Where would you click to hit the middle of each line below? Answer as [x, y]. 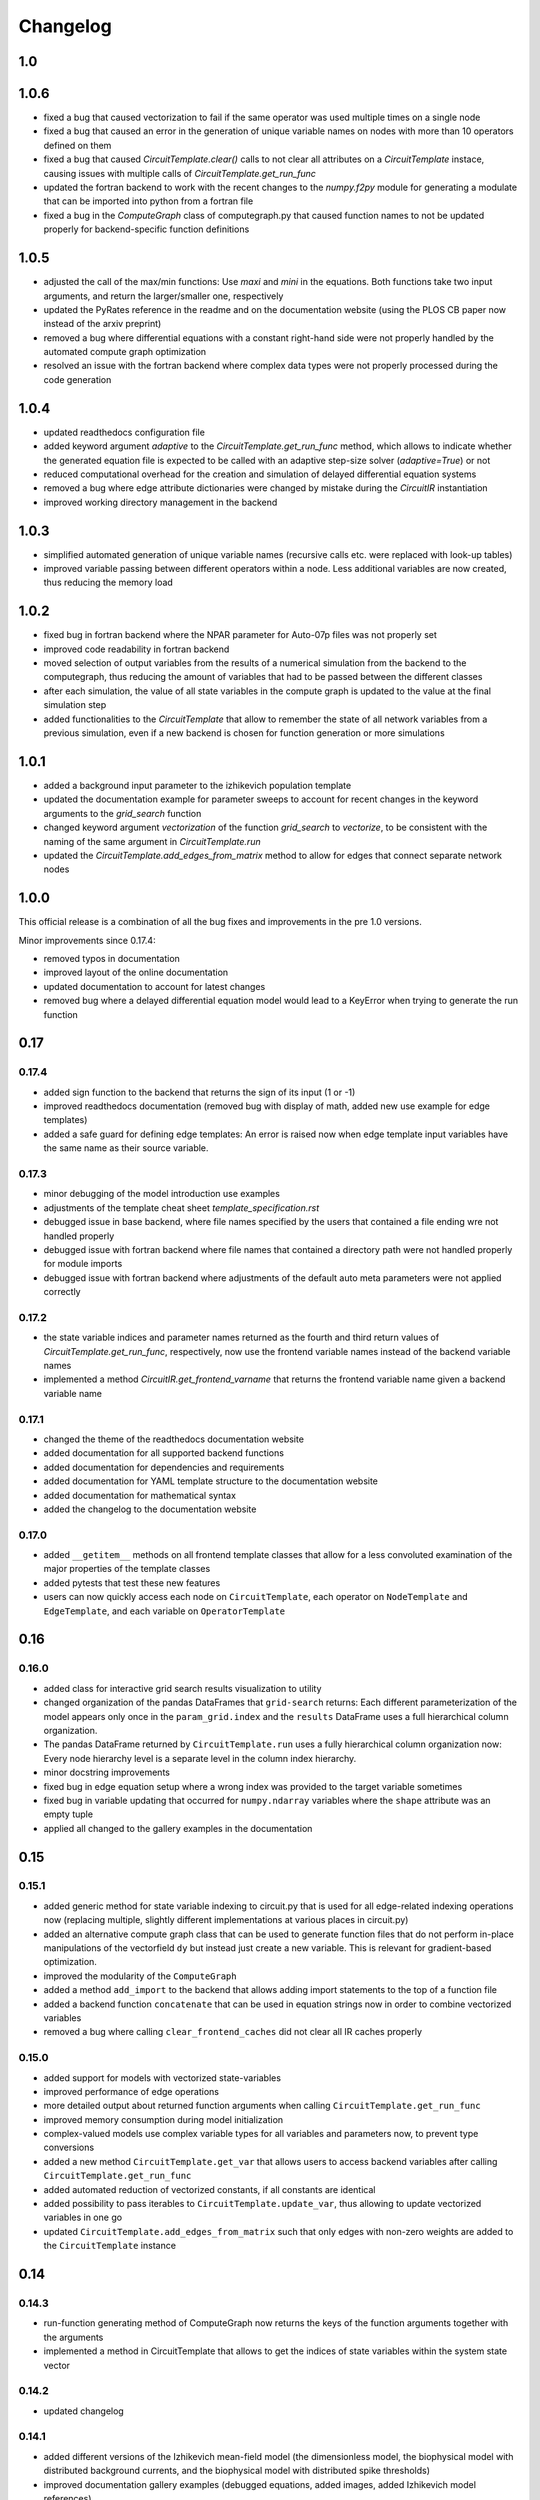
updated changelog [83, 2411]
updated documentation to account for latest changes [154, 986]
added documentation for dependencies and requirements [164, 1467]
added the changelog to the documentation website [150, 1509]
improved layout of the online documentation [136, 972]
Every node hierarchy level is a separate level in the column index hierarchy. [200, 1758]
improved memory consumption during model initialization [163, 2119]
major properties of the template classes [127, 1569]
